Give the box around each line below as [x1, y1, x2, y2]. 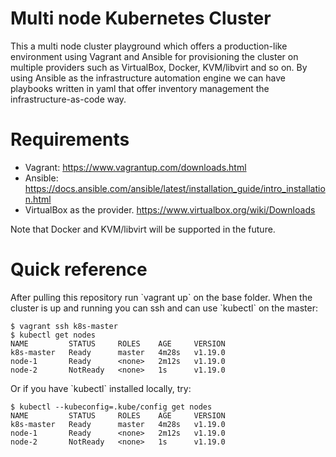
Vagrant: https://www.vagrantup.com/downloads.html [24, 161, 247, 173]
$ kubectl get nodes [10, 330, 97, 340]
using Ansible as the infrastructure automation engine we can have [10, 72, 286, 84]
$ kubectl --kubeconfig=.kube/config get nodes [10, 402, 213, 412]
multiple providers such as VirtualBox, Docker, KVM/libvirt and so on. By [10, 61, 308, 73]
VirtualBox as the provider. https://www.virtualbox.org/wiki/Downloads [24, 203, 316, 216]
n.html [24, 193, 52, 205]
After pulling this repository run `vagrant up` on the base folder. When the [10, 291, 313, 303]
